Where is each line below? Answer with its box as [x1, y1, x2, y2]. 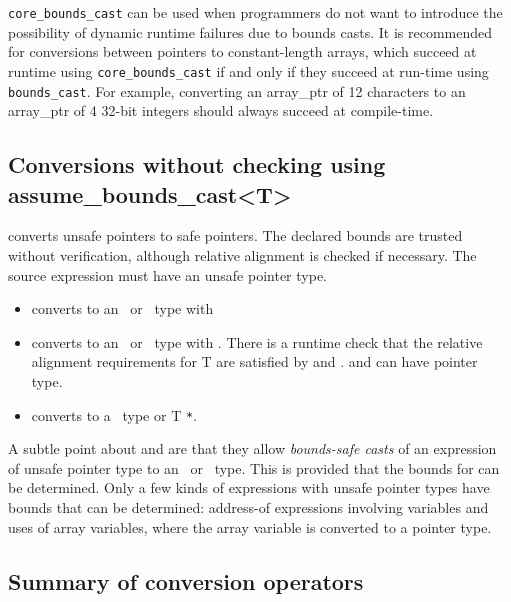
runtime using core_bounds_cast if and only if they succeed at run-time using [8, 60, 489, 81]
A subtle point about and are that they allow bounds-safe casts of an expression [8, 438, 497, 459]
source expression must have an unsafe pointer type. [8, 264, 327, 285]
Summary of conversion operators [8, 565, 364, 596]
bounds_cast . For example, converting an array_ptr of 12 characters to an [8, 80, 466, 101]
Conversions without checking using [8, 149, 386, 180]
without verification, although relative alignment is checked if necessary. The [8, 244, 477, 265]
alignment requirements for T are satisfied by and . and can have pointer [31, 351, 478, 372]
